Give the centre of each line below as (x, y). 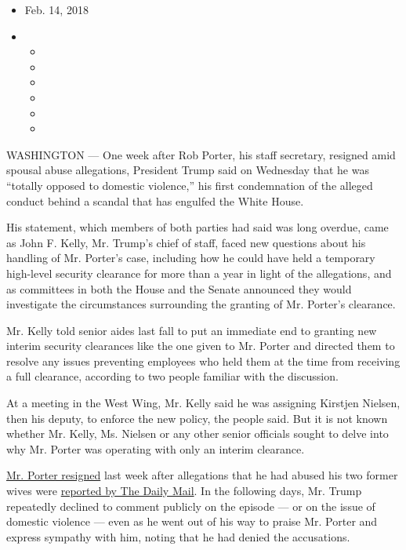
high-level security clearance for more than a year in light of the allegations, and (199, 273)
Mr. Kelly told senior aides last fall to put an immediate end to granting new (192, 330)
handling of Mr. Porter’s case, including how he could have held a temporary (191, 258)
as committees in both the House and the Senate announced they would (179, 288)
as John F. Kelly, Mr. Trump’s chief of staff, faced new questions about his (186, 242)
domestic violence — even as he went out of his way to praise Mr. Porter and (192, 521)
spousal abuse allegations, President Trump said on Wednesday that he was (188, 170)
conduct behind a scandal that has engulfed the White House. (155, 200)
